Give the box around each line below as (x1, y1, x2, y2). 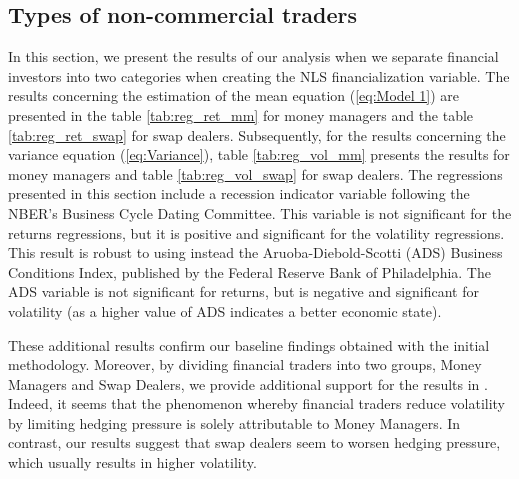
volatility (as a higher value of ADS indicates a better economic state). (8, 300, 442, 321)
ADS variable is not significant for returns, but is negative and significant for (8, 281, 479, 302)
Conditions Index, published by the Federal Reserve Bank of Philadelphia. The (8, 261, 491, 282)
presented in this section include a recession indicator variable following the (8, 183, 470, 204)
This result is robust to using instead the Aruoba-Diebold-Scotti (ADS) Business (8, 242, 503, 263)
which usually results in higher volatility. (8, 452, 257, 473)
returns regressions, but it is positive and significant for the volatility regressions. (8, 222, 505, 243)
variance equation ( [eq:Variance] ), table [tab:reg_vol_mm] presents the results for (8, 144, 510, 165)
